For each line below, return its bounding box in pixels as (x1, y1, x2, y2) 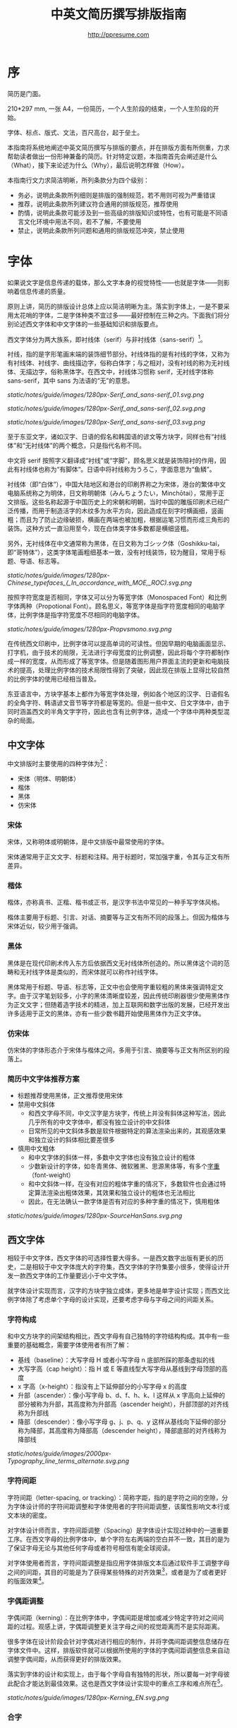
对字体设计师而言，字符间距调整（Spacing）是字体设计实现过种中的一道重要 (7, 1526, 229, 1535)
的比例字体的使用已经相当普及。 (7, 675, 100, 684)
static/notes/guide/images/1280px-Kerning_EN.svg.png (7, 1693, 169, 1702)
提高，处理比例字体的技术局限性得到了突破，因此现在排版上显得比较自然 (19, 666, 230, 674)
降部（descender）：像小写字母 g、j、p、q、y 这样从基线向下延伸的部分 (17, 1417, 227, 1426)
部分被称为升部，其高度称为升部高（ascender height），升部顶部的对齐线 (17, 1400, 229, 1409)
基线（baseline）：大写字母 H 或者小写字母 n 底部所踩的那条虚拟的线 (17, 1356, 215, 1364)
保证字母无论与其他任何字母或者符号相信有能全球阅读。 (13, 1544, 174, 1552)
